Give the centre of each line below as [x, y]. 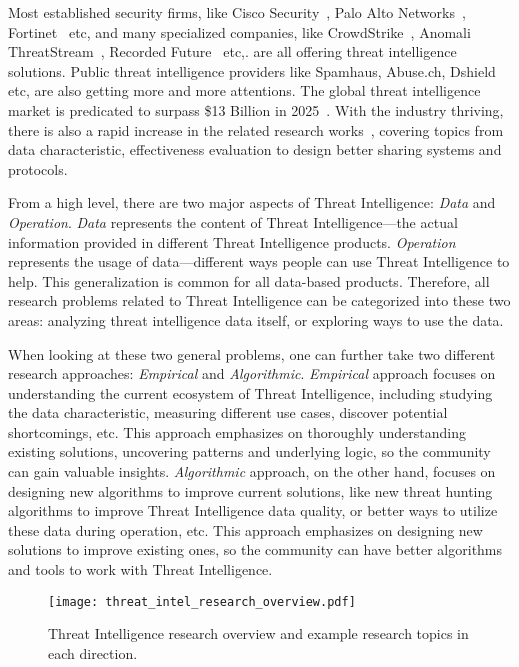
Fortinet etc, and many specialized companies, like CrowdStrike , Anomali [239, 31]
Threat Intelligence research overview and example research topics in [258, 633]
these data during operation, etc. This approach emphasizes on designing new [245, 529]
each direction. [93, 652]
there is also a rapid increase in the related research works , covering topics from [256, 129]
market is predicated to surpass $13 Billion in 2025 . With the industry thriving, [256, 109]
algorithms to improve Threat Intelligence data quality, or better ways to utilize [253, 510]
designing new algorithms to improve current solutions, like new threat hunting [250, 490]
